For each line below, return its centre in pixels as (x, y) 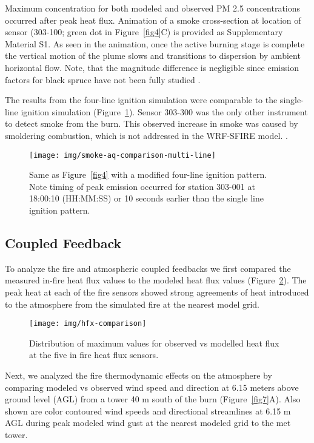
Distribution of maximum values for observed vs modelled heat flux (154, 343)
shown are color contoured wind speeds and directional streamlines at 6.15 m (148, 411)
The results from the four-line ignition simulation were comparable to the (141, 100)
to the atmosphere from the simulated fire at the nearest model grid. (132, 304)
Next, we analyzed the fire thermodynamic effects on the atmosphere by (139, 375)
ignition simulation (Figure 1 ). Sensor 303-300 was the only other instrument (164, 111)
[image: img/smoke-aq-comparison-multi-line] (122, 155)
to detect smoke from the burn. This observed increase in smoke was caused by (152, 123)
